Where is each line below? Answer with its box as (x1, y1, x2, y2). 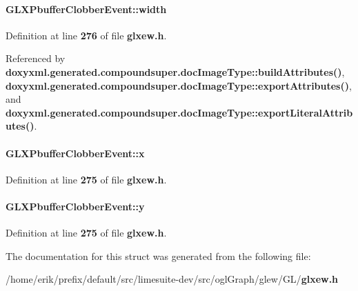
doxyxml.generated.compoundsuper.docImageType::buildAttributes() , (6, 64, 345, 79)
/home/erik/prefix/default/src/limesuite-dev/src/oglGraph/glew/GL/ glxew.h (6, 272, 339, 286)
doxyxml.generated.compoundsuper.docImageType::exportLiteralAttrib (6, 105, 353, 119)
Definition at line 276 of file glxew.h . (6, 28, 167, 42)
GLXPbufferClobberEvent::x (6, 145, 145, 160)
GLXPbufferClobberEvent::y (6, 199, 145, 213)
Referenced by (6, 51, 66, 66)
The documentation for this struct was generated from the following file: (6, 248, 311, 263)
